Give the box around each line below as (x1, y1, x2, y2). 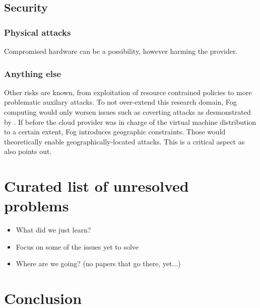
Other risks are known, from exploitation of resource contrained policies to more (4, 87, 252, 97)
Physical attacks (4, 26, 71, 38)
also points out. (4, 146, 52, 157)
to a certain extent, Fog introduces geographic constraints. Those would (4, 126, 226, 137)
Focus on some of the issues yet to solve (16, 241, 139, 252)
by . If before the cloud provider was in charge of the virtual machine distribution (4, 116, 256, 127)
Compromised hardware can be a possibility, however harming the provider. (4, 46, 238, 56)
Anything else (4, 67, 61, 80)
